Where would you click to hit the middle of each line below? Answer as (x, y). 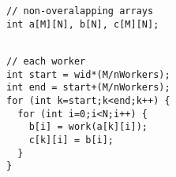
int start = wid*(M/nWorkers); (88, 74)
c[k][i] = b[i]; (71, 140)
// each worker (46, 61)
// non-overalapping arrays (80, 11)
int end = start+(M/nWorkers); (88, 88)
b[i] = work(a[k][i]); (88, 127)
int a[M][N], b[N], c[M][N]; (83, 24)
